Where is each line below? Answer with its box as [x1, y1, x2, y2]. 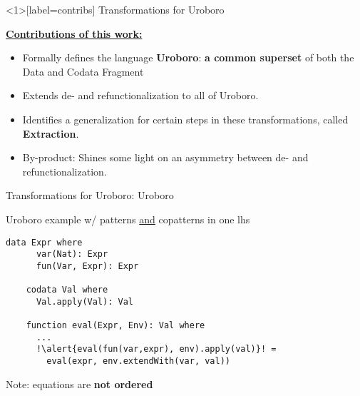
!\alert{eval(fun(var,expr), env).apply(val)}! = [36, 344, 277, 355]
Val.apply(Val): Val [36, 296, 133, 307]
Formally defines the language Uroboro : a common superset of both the [22, 50, 354, 65]
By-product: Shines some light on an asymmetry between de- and [22, 150, 309, 165]
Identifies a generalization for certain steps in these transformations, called [22, 111, 349, 126]
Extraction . [22, 126, 79, 141]
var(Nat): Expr [36, 249, 108, 260]
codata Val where [26, 285, 108, 295]
